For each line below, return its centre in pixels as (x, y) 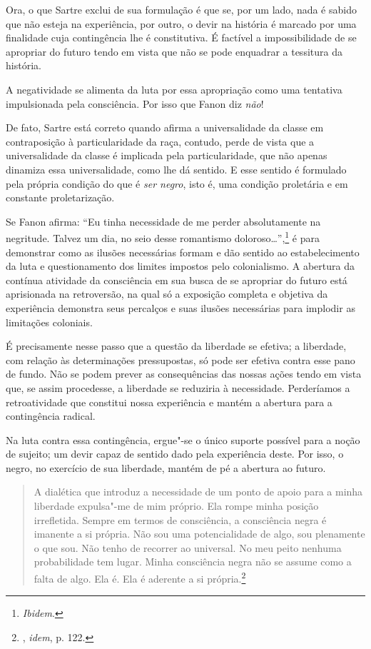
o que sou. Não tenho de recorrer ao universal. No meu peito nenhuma (188, 547)
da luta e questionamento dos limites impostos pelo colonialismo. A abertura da (180, 266)
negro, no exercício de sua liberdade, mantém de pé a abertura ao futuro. (166, 467)
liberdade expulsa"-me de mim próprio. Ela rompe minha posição (176, 506)
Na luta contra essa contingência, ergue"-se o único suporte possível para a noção (183, 439)
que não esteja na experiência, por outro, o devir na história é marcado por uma (181, 23)
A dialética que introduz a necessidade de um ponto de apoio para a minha (198, 492)
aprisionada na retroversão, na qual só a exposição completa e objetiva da (167, 294)
